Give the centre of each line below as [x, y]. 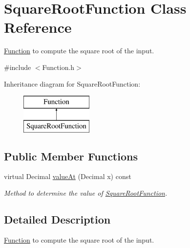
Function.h [58, 67]
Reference [38, 27]
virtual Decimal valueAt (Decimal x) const [68, 176]
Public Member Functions [71, 156]
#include [18, 67]
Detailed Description [57, 219]
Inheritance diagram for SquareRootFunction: [72, 83]
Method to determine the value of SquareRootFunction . [86, 193]
